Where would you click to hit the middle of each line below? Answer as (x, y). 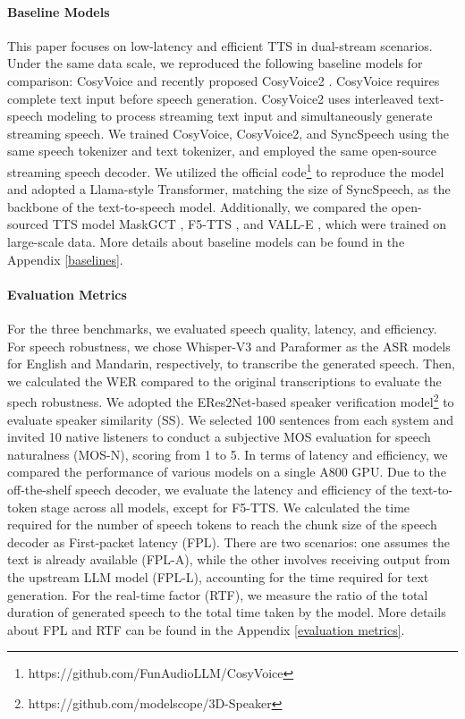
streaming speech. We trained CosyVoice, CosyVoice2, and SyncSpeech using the (228, 133)
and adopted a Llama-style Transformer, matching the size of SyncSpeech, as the (229, 189)
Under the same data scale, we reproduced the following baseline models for (215, 63)
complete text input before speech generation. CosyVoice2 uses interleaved (211, 98)
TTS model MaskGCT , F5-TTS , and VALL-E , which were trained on (249, 224)
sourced (28, 224)
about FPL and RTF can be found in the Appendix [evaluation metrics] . (206, 629)
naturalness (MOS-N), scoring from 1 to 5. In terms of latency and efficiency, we (228, 454)
